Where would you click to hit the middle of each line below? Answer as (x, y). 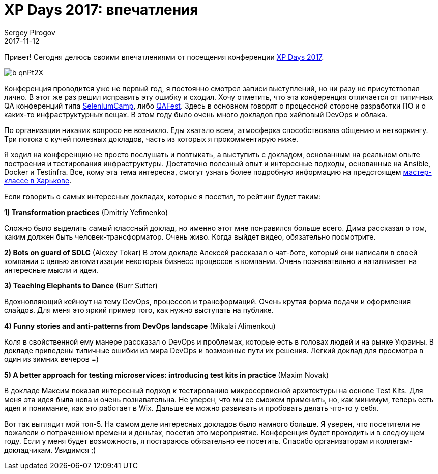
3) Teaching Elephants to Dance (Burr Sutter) (81, 285)
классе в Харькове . (38, 180)
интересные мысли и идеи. (51, 270)
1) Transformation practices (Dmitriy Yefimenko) (86, 212)
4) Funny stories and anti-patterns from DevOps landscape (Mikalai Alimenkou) (140, 326)
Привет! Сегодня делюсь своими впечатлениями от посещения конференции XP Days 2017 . (164, 57)
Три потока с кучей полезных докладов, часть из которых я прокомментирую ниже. (151, 139)
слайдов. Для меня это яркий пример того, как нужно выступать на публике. (139, 310)
